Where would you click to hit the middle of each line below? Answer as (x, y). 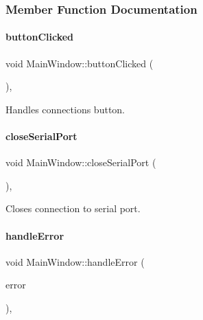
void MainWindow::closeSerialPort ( (81, 162)
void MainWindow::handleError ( (75, 261)
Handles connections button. (65, 109)
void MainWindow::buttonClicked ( (80, 63)
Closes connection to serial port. (73, 208)
